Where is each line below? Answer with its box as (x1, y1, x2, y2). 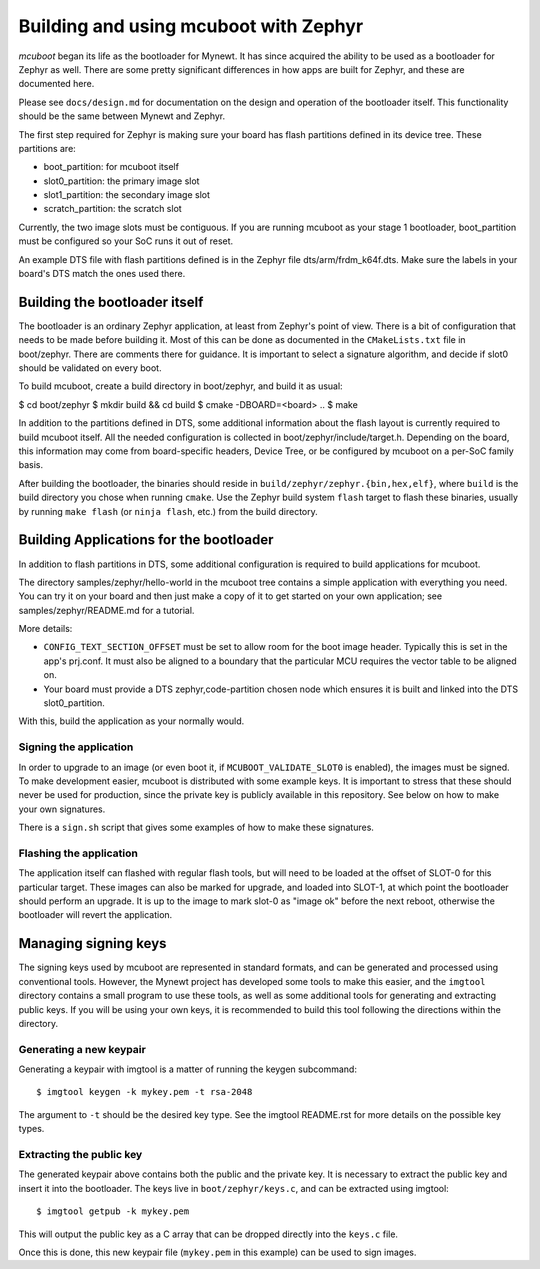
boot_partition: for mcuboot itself (43, 161, 180, 173)
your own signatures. (18, 803, 106, 815)
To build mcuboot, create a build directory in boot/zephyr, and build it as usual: (18, 380, 344, 392)
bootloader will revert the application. (18, 909, 173, 921)
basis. (18, 459, 44, 471)
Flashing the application (18, 846, 139, 860)
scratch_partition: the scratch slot (43, 203, 182, 215)
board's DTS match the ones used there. (18, 268, 186, 280)
